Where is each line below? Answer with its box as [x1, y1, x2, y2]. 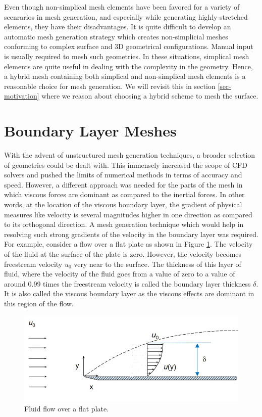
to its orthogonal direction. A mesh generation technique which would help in [4, 219, 244, 229]
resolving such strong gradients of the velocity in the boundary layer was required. [4, 228, 258, 239]
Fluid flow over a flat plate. [24, 403, 109, 414]
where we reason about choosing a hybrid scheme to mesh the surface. [41, 90, 258, 101]
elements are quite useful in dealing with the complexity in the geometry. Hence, [4, 61, 253, 71]
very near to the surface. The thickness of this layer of [74, 258, 241, 269]
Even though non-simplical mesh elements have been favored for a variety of [4, 2, 240, 12]
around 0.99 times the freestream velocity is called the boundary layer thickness [4, 278, 251, 289]
